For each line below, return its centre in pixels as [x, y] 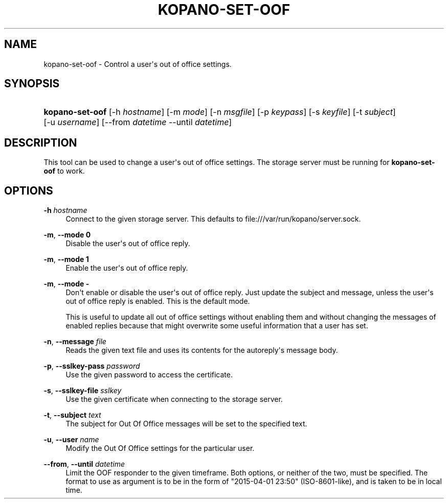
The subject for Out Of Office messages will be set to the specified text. [186, 424]
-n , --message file [75, 342]
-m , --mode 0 [67, 235]
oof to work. [64, 171]
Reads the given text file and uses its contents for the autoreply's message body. [202, 350]
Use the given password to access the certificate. [149, 375]
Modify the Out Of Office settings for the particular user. [160, 448]
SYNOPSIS [32, 84]
